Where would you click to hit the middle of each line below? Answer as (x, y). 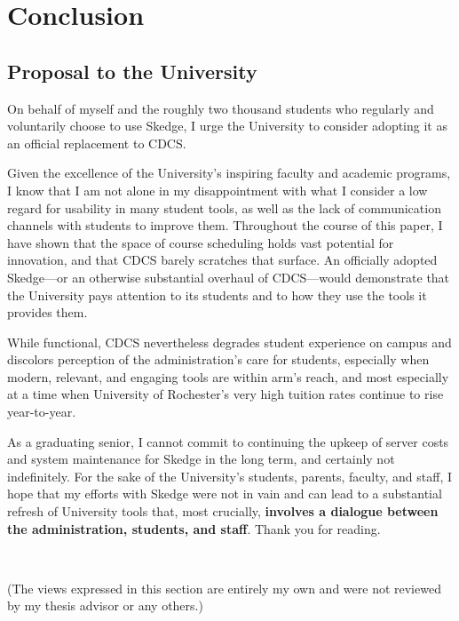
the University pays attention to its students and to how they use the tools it (217, 295)
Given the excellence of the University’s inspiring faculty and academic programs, (229, 173)
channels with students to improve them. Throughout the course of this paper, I (225, 225)
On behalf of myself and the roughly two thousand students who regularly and (221, 108)
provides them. (47, 312)
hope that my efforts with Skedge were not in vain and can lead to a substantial (225, 494)
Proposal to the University (132, 71)
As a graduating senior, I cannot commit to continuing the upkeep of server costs (228, 441)
